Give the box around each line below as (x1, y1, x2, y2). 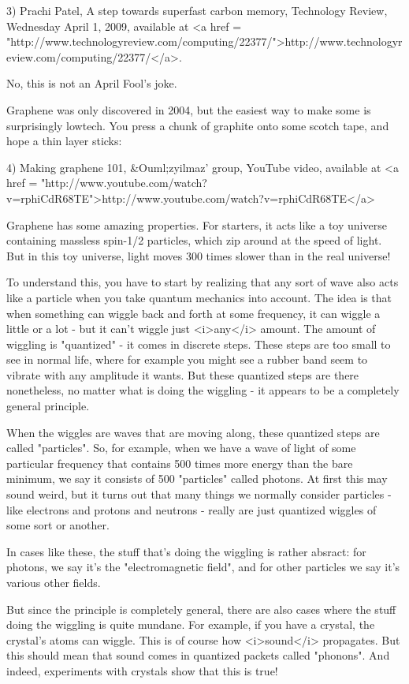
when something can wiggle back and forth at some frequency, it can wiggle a (6, 305, 381, 321)
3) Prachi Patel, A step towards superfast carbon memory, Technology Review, (6, 2, 388, 18)
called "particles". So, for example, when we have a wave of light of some (6, 439, 356, 456)
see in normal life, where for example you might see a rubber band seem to (6, 351, 368, 368)
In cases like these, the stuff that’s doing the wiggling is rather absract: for (6, 543, 366, 559)
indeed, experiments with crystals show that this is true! (6, 662, 278, 678)
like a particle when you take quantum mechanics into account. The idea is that (6, 289, 392, 305)
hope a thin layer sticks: (6, 133, 122, 149)
